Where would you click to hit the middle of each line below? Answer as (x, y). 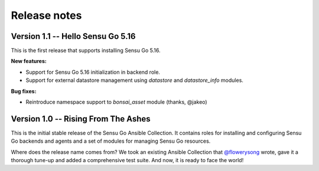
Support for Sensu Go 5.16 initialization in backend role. (93, 72)
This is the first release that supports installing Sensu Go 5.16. (86, 51)
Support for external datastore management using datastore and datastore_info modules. (134, 80)
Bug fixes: (24, 91)
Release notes (46, 15)
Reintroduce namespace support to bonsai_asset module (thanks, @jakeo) (116, 102)
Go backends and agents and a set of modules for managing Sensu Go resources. (111, 141)
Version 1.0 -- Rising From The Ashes (81, 119)
